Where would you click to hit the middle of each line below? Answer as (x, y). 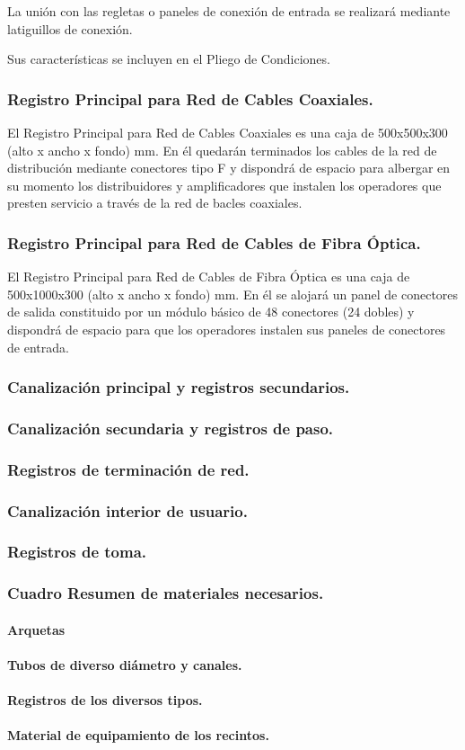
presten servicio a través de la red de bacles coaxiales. (155, 203)
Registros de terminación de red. (128, 469)
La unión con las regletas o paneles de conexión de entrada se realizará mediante (229, 11)
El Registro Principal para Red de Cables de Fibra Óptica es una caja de (209, 277)
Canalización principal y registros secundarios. (179, 387)
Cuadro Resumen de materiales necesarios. (166, 593)
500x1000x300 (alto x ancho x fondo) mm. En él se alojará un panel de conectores (233, 294)
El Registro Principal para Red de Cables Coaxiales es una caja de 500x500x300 (228, 132)
